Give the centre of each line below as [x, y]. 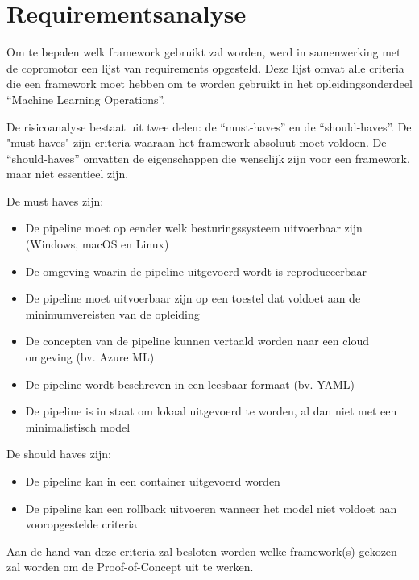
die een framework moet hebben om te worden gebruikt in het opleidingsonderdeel [209, 83]
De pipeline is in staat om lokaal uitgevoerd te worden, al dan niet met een [211, 411]
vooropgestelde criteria [81, 524]
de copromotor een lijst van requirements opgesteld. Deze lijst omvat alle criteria [205, 67]
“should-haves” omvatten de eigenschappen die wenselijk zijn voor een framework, [208, 158]
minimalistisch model [78, 426]
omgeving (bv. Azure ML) [90, 357]
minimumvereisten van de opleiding [112, 313]
